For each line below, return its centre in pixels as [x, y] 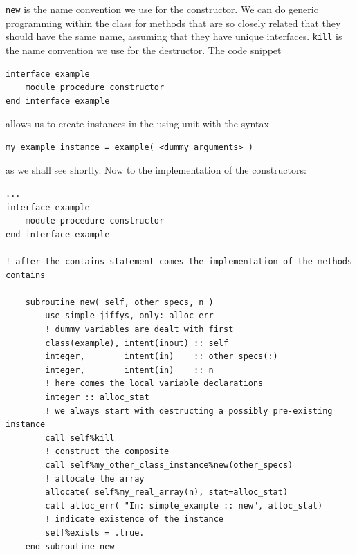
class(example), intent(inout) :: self [137, 343]
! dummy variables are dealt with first [139, 329]
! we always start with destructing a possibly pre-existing [189, 411]
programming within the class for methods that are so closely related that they [173, 22]
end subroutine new [70, 546]
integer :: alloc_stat [97, 397]
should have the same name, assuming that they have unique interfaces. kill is [174, 36]
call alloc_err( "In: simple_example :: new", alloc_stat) [184, 506]
